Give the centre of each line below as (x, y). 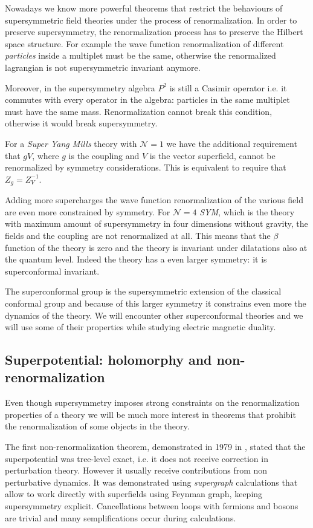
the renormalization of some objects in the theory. (97, 426)
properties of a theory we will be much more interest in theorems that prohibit (150, 414)
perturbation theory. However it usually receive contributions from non (136, 470)
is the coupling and (104, 155)
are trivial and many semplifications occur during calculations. (121, 517)
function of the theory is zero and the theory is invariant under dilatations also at (156, 247)
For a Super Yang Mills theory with (71, 143)
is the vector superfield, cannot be (212, 155)
